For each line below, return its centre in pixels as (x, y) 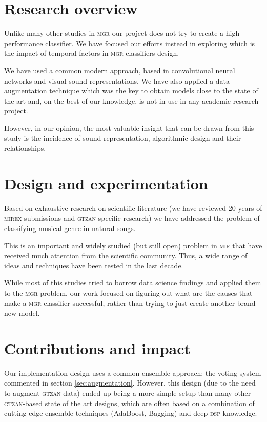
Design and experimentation (106, 183)
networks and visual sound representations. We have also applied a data (117, 80)
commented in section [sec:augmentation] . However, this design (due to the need (130, 383)
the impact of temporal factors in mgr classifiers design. (92, 53)
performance (24, 43)
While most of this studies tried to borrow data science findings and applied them (133, 283)
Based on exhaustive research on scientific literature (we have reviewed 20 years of (133, 208)
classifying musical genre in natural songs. (70, 228)
